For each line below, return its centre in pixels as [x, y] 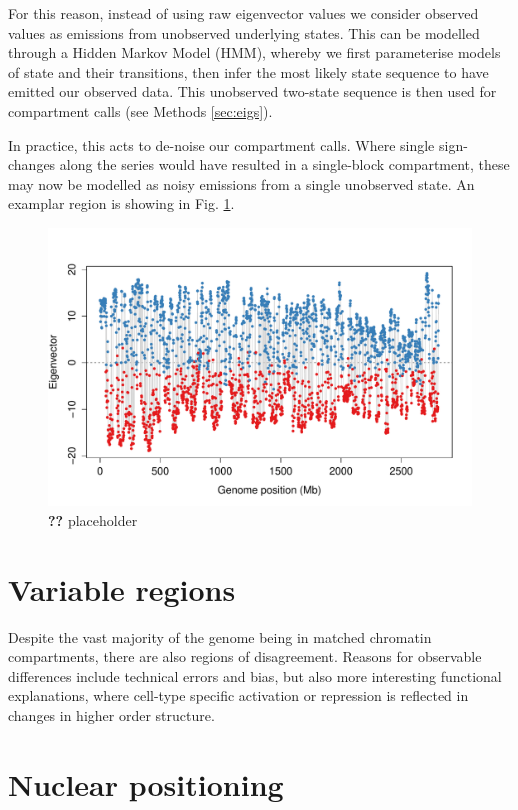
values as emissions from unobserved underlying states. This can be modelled [244, 32]
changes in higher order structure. [111, 714]
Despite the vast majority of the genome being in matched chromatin [220, 636]
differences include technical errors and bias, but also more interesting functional [255, 675]
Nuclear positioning [146, 783]
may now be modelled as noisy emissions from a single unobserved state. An [241, 183]
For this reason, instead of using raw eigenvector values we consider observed [243, 13]
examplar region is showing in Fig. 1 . [121, 203]
